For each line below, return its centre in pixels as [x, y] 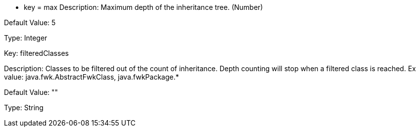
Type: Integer [26, 38]
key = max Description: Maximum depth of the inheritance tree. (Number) [143, 7]
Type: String [24, 108]
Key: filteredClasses [36, 53]
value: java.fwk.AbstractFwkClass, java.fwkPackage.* [92, 77]
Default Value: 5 [30, 22]
